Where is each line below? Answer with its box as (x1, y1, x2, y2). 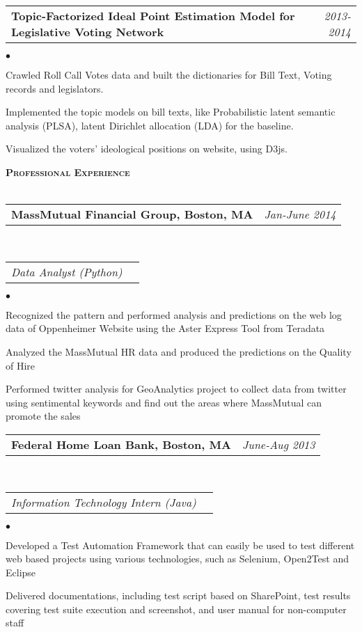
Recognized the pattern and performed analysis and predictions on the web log (6, 307, 342, 322)
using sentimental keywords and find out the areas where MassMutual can (6, 395, 322, 409)
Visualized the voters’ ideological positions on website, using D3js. (6, 141, 288, 156)
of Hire (6, 358, 36, 372)
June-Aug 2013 (242, 436, 315, 452)
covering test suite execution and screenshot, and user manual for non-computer (6, 601, 347, 616)
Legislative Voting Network (11, 24, 164, 40)
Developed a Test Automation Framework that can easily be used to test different (6, 537, 355, 552)
